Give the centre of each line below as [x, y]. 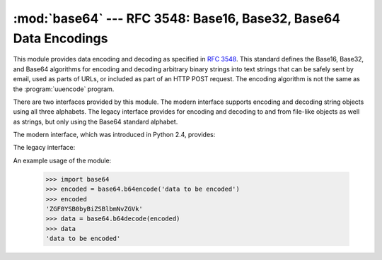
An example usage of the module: [62, 160]
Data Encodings [60, 38]
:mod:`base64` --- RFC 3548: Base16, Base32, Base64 [177, 18]
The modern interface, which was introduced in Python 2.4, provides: [114, 135]
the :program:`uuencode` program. [64, 89]
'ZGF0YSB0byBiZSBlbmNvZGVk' [94, 209]
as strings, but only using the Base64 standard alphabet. [95, 122]
